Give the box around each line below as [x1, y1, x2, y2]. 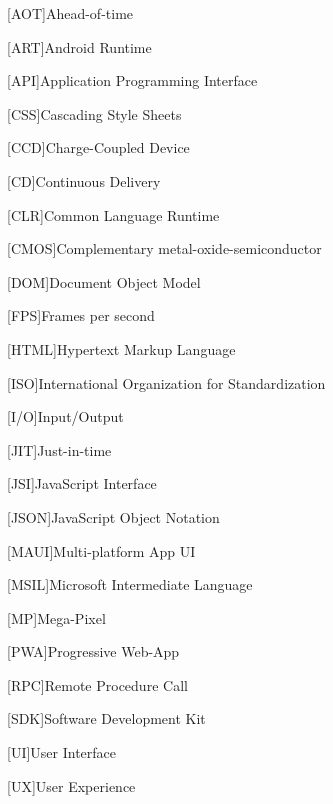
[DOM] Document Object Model [7, 271, 201, 292]
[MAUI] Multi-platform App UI [7, 540, 196, 561]
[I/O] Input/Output [7, 406, 124, 427]
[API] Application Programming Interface [7, 70, 258, 91]
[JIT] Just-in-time [7, 439, 112, 460]
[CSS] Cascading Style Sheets [7, 103, 182, 124]
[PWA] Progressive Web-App [7, 641, 180, 662]
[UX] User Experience [7, 775, 136, 796]
